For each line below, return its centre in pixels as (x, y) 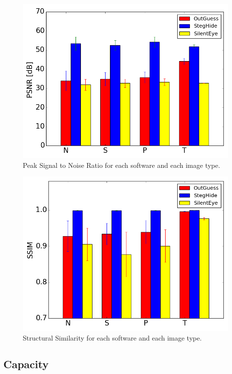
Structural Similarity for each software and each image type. (112, 337)
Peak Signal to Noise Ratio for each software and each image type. (122, 165)
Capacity (26, 364)
